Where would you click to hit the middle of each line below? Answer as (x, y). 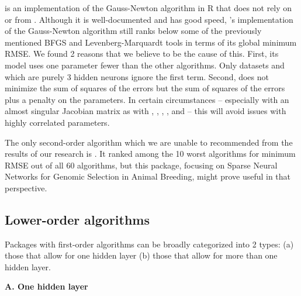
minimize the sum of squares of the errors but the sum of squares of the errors (145, 88)
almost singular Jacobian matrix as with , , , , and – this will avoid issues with (146, 111)
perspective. (26, 187)
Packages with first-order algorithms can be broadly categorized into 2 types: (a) (149, 244)
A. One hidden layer (46, 286)
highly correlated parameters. (57, 122)
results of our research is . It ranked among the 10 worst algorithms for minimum (150, 154)
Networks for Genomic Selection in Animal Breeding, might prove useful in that (148, 176)
